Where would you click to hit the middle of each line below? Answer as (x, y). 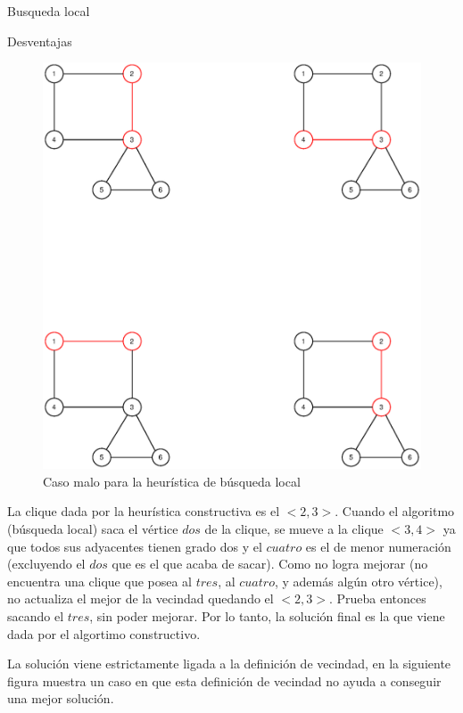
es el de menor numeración (378, 546)
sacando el (36, 616)
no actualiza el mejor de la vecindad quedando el (141, 598)
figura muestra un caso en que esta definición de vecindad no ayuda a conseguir (224, 680)
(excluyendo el (46, 564)
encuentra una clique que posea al (100, 581)
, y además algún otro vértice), (358, 581)
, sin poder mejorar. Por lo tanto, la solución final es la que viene (267, 616)
